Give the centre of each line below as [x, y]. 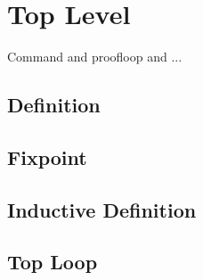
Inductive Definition [102, 209]
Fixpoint [47, 156]
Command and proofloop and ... [95, 57]
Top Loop [53, 262]
